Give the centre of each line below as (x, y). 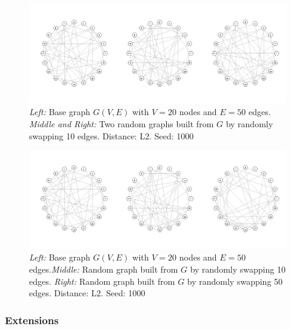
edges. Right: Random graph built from (102, 281)
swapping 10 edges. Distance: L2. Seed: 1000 (112, 135)
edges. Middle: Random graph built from (104, 269)
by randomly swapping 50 (235, 281)
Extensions (32, 320)
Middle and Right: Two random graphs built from (122, 123)
